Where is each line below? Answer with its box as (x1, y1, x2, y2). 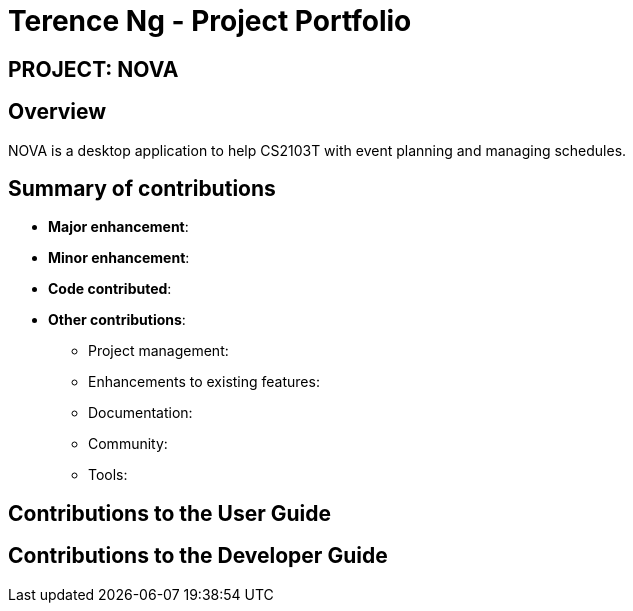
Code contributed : (48, 280, 172, 298)
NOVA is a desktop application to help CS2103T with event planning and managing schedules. (8, 141, 627, 159)
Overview (8, 99, 107, 125)
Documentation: (88, 404, 193, 422)
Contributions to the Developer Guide (8, 543, 388, 569)
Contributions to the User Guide (8, 500, 331, 526)
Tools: (88, 466, 128, 484)
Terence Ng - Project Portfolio (8, 4, 412, 38)
